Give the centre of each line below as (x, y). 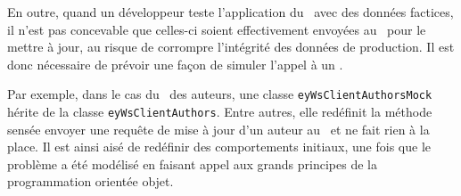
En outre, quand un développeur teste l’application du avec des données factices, (230, 12)
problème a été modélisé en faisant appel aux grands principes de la (192, 163)
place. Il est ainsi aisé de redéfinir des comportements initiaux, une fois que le (219, 147)
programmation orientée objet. (91, 181)
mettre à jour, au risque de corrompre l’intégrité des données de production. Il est (231, 47)
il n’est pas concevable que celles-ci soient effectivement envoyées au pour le (217, 29)
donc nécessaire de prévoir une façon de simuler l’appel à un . (175, 64)
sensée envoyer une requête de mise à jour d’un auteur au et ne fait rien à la (218, 129)
